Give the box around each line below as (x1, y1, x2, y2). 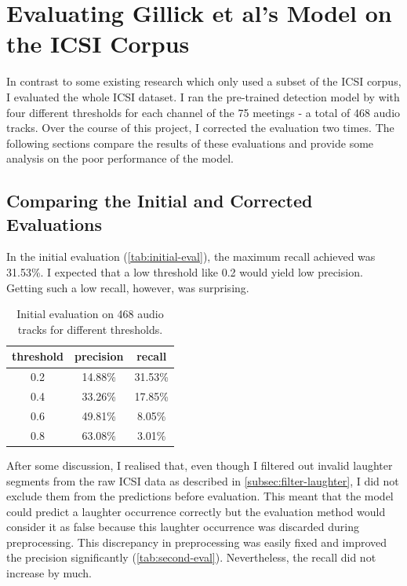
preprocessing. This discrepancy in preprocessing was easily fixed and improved (6, 533, 387, 550)
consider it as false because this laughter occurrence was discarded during (6, 518, 359, 535)
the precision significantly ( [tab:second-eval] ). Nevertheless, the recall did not (6, 549, 376, 566)
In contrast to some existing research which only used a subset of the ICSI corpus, (6, 73, 402, 90)
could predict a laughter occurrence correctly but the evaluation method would (6, 503, 386, 519)
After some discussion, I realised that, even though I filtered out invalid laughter (6, 456, 393, 473)
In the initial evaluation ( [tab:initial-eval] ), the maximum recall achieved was (6, 248, 376, 265)
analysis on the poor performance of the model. (6, 150, 234, 167)
